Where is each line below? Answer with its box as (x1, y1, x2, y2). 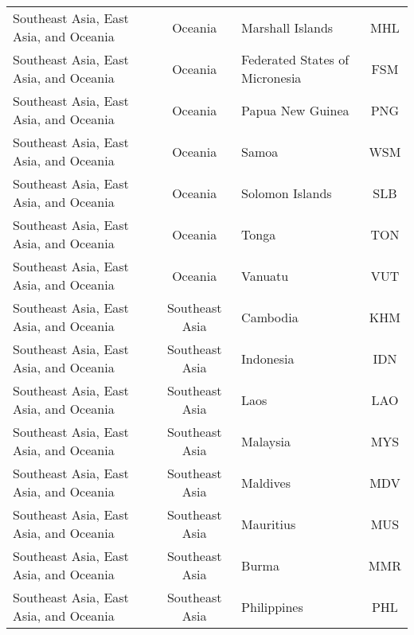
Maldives (241, 473, 291, 492)
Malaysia (241, 431, 291, 450)
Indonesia (241, 349, 295, 368)
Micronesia (241, 68, 302, 87)
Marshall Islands (241, 18, 334, 37)
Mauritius (241, 514, 296, 533)
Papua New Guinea (241, 100, 350, 119)
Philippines (241, 597, 303, 616)
